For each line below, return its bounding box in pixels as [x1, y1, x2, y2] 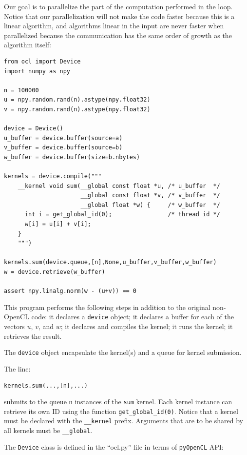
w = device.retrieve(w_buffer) [4, 269, 105, 276]
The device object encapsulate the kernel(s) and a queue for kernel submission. [4, 347, 242, 357]
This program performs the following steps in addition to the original [4, 302, 210, 312]
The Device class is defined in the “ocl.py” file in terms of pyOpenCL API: [4, 441, 224, 452]
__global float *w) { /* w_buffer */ [80, 201, 220, 208]
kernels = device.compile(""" [4, 173, 102, 180]
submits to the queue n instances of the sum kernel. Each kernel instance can [4, 396, 232, 407]
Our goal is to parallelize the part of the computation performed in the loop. [4, 1, 233, 11]
